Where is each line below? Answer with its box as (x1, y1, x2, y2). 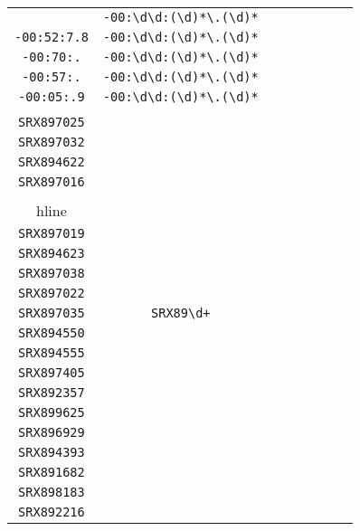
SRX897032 (18, 135, 85, 149)
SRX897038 (18, 266, 85, 280)
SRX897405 (18, 365, 85, 380)
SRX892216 (18, 505, 85, 519)
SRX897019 (18, 226, 85, 241)
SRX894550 (18, 326, 85, 340)
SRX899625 (18, 405, 85, 420)
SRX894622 (18, 155, 85, 169)
